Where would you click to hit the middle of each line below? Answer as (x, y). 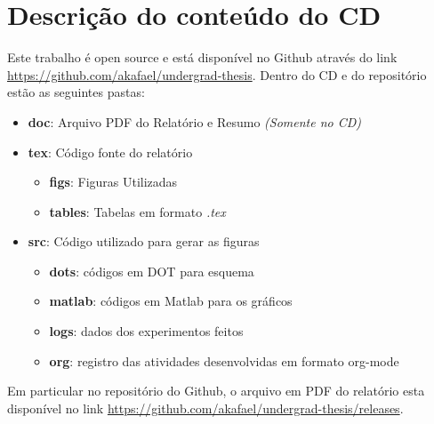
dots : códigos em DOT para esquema (152, 271)
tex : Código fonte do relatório (110, 152)
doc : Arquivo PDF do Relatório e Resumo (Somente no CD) (195, 121)
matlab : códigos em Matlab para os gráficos (171, 301)
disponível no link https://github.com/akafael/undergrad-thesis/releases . (205, 408)
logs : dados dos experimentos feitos (146, 331)
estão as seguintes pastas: (76, 92)
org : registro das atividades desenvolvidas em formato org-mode (224, 360)
